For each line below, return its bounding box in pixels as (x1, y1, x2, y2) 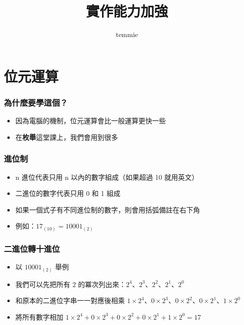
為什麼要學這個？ (4, 96, 68, 108)
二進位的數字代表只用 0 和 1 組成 (15, 188, 121, 198)
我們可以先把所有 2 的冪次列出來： (15, 279, 126, 289)
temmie (116, 29, 138, 39)
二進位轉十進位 (4, 242, 60, 254)
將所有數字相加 (15, 311, 63, 322)
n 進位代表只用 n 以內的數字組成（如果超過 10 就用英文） (15, 172, 199, 182)
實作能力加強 (85, 1, 168, 21)
